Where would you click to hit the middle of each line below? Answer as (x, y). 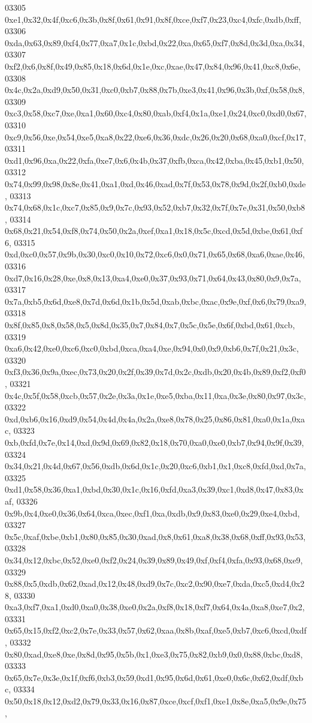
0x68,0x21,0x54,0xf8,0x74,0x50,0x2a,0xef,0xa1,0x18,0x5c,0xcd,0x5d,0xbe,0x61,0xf (154, 231)
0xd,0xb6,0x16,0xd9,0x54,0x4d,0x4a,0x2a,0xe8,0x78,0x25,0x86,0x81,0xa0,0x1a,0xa (155, 418)
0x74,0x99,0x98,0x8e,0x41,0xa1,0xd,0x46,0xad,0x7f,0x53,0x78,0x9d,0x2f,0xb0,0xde (155, 183)
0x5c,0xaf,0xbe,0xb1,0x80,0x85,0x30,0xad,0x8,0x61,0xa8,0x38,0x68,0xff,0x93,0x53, (155, 536)
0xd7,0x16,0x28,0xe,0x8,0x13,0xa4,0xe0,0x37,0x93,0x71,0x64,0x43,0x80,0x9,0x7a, (153, 277)
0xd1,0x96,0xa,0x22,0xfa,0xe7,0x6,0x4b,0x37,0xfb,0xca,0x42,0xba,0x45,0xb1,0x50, (155, 160)
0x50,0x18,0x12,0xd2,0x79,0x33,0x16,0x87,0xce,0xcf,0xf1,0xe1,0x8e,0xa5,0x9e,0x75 (156, 701)
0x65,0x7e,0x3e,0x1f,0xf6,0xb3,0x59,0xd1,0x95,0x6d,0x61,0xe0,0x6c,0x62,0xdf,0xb (154, 677)
